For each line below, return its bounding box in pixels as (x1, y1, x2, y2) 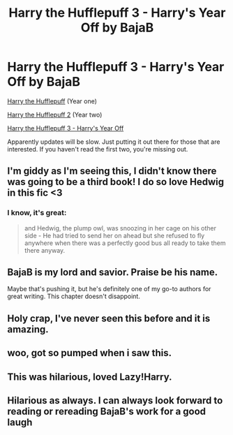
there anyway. (24, 246, 66, 254)
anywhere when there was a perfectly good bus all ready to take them (24, 239, 226, 247)
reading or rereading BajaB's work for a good (7, 406, 206, 417)
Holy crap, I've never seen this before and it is (7, 312, 211, 324)
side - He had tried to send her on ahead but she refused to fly (24, 231, 205, 239)
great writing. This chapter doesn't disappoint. (7, 292, 141, 301)
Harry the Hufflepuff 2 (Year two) (7, 110, 103, 119)
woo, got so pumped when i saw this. (7, 347, 172, 359)
